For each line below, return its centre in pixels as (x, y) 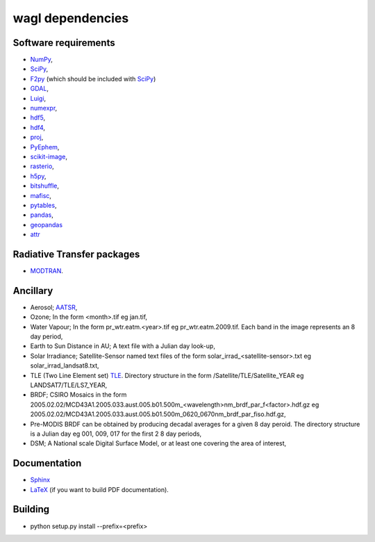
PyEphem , (45, 147)
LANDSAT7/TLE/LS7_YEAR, (69, 385)
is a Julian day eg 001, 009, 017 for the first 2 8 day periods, (116, 434)
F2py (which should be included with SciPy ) (93, 79)
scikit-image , (49, 156)
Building (31, 510)
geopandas (46, 224)
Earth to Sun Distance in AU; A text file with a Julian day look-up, (123, 346)
